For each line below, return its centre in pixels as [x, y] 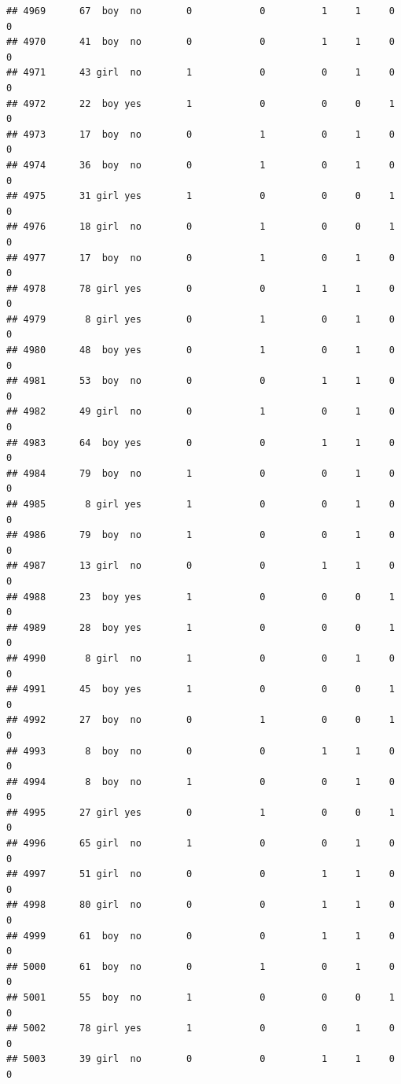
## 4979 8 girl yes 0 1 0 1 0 [200, 319]
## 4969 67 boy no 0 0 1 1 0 [200, 11]
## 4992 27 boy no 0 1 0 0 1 [200, 720]
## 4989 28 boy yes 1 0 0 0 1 [200, 627]
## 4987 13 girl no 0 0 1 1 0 [200, 566]
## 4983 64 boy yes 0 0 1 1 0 [200, 442]
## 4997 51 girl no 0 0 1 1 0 [200, 874]
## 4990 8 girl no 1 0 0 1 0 [200, 658]
